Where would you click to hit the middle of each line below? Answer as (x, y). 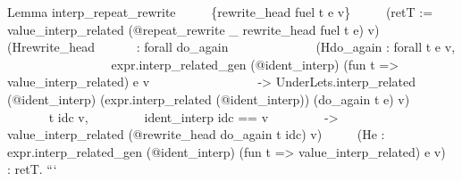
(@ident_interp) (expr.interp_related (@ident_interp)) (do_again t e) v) (209, 99)
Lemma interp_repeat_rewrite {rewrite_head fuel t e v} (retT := (220, 12)
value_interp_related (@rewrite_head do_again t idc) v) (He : (196, 134)
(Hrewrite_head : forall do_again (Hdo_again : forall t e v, (231, 47)
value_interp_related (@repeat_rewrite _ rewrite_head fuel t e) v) (193, 29)
